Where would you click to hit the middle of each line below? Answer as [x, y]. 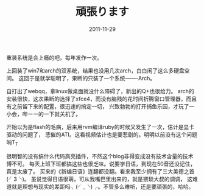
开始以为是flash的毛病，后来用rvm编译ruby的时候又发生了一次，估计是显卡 [100, 127]
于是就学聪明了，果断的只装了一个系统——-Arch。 [92, 78]
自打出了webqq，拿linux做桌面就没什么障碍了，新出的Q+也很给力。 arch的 [100, 91]
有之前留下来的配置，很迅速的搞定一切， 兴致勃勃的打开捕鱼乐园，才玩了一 [100, 106]
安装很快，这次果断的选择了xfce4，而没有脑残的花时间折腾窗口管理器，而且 [101, 99]
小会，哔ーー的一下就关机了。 [44, 114]
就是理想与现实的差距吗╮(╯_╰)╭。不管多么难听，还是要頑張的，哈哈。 [103, 186]
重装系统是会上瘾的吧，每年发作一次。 [54, 57]
